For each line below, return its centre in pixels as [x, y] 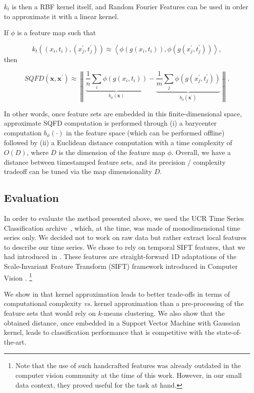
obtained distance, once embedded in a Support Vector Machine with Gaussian [122, 322]
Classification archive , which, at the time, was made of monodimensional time [122, 228]
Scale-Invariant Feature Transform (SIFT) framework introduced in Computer [121, 266]
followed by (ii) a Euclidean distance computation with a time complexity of [118, 142]
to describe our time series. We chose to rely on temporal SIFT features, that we [125, 247]
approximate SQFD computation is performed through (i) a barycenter [110, 123]
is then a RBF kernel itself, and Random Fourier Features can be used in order [130, 6]
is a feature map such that [57, 33]
